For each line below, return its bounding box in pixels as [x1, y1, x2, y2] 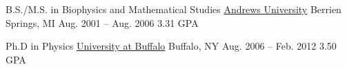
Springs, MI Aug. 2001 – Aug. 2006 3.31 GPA [6, 15, 199, 30]
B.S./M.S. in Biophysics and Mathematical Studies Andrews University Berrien [6, 2, 341, 16]
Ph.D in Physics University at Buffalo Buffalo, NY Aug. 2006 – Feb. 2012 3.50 [6, 39, 337, 53]
